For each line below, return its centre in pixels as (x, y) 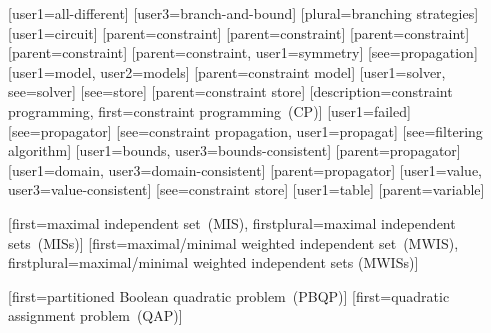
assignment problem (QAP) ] (95, 315)
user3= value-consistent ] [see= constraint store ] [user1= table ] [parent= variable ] (246, 189)
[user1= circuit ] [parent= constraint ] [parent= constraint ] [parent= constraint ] (239, 32)
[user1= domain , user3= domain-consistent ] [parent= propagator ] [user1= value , (245, 169)
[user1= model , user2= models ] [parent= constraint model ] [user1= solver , (227, 71)
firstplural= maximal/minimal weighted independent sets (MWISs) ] (213, 262)
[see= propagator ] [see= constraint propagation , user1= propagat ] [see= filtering (245, 130)
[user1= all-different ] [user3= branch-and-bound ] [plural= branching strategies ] (243, 13)
